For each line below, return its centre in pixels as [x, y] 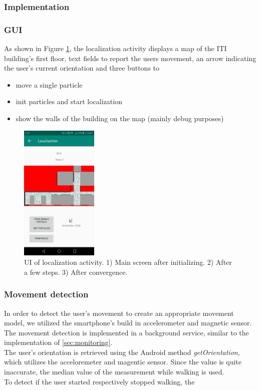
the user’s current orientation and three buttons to [82, 68]
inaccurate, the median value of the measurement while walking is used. [114, 372]
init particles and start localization [69, 101]
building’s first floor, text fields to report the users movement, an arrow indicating [130, 58]
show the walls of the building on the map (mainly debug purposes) [120, 118]
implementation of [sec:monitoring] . [58, 342]
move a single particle [49, 84]
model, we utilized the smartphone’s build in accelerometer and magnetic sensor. [128, 323]
